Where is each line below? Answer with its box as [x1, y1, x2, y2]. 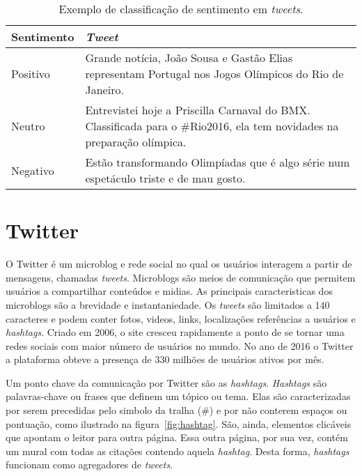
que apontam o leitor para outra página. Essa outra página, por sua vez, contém [6, 430, 348, 445]
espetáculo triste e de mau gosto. [85, 170, 246, 186]
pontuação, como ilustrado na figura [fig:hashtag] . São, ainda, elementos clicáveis [6, 416, 352, 431]
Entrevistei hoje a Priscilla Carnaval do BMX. [85, 102, 310, 118]
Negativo [11, 162, 54, 178]
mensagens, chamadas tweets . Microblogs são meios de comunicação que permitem [6, 270, 356, 284]
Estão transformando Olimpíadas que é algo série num [85, 154, 350, 170]
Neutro [11, 118, 45, 134]
